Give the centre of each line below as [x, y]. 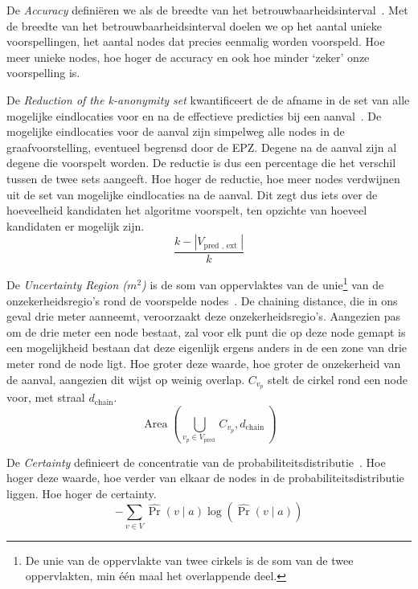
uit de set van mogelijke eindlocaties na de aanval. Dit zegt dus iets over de [192, 194]
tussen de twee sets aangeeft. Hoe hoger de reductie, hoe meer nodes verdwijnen [203, 178]
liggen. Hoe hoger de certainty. [82, 493]
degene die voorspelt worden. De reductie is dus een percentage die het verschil [201, 163]
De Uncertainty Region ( [67, 284]
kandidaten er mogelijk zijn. [76, 225]
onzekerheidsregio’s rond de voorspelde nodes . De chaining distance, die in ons [202, 300]
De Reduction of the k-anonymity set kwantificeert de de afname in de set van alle [208, 99]
